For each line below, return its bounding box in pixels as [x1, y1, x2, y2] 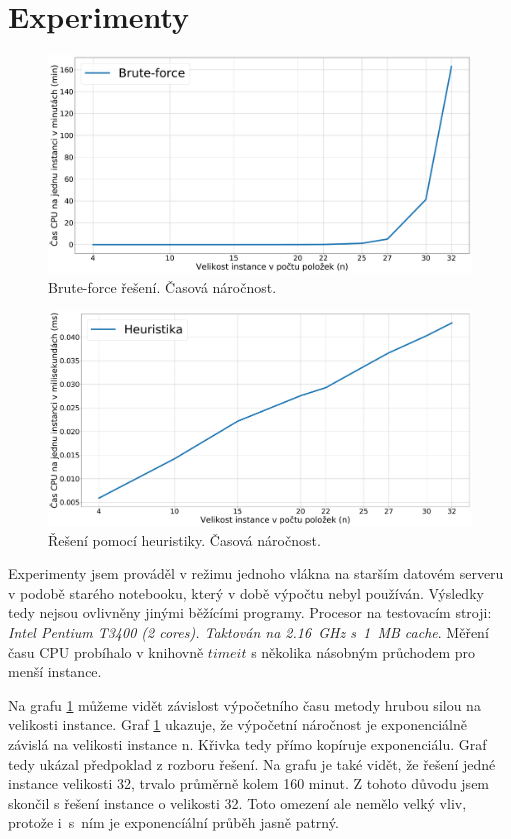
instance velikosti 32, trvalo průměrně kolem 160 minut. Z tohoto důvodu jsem [8, 773, 490, 794]
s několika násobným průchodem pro [251, 641, 476, 662]
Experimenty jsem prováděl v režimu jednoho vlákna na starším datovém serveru [8, 563, 504, 584]
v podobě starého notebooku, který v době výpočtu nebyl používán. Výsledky [8, 582, 484, 603]
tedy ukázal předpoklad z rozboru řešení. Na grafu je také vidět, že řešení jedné [8, 753, 496, 774]
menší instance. [8, 661, 102, 682]
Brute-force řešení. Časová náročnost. [48, 276, 277, 297]
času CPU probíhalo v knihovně [8, 641, 204, 662]
